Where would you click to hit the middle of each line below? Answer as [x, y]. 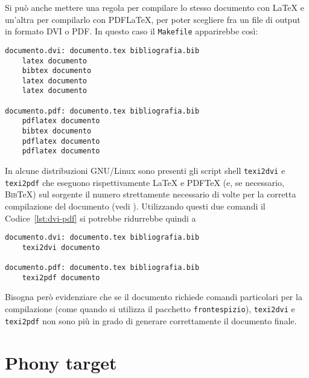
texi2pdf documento [61, 277]
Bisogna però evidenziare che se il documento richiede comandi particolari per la [154, 297]
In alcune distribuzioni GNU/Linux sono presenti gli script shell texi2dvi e [145, 171]
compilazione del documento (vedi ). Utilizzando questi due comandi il [135, 206]
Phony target [61, 362]
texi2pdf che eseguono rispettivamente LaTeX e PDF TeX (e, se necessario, [145, 182]
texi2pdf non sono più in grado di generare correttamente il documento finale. [151, 320]
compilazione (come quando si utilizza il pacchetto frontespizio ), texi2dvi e [150, 309]
